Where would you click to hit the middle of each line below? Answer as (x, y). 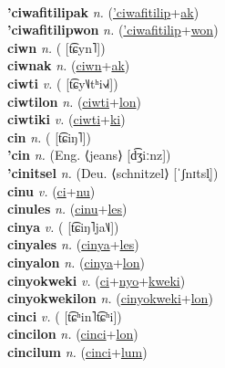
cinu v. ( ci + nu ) (51, 190)
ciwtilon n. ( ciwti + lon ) (75, 101)
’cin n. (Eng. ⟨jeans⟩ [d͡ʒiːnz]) (89, 155)
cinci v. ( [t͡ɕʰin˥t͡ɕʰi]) (65, 315)
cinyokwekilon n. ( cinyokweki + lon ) (110, 298)
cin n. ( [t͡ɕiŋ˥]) (49, 137)
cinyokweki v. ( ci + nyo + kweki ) (97, 280)
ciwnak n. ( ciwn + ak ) (69, 65)
